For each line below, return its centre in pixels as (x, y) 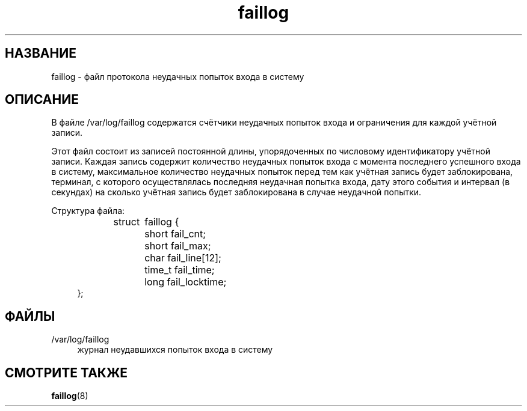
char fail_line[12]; (183, 258)
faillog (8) (70, 396)
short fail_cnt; (175, 234)
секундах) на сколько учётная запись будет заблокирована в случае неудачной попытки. (236, 192)
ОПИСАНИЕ (42, 100)
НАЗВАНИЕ (41, 53)
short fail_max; (178, 246)
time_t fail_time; (180, 270)
